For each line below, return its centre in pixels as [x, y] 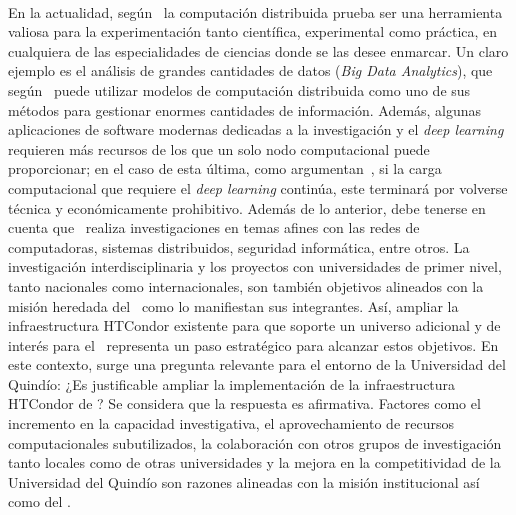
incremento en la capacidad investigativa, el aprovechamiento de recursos [231, 423]
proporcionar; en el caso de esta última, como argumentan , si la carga [225, 168]
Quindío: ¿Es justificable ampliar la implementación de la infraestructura [232, 383]
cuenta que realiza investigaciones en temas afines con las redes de [214, 227]
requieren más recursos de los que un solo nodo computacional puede [219, 148]
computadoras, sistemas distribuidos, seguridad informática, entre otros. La [239, 246]
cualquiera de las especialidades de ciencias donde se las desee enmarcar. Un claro [258, 50]
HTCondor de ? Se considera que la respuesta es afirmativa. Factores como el [244, 403]
